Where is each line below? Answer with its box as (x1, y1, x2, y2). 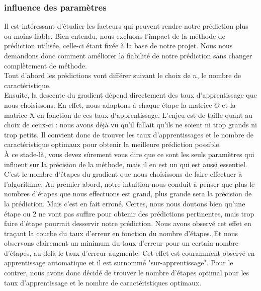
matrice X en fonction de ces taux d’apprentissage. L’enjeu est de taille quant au (4, 109, 253, 120)
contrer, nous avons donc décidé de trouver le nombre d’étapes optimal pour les (4, 267, 249, 278)
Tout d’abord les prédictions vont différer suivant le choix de (4, 70, 191, 81)
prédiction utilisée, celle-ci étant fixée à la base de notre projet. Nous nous (4, 40, 233, 51)
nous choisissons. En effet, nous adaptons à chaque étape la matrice (4, 99, 212, 110)
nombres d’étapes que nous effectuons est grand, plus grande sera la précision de (4, 188, 252, 199)
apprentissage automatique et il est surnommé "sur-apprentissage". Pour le (4, 257, 233, 268)
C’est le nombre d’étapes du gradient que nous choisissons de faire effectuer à (4, 169, 242, 179)
